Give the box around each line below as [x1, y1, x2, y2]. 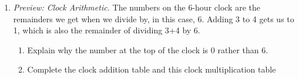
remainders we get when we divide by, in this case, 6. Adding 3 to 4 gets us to [13, 12, 294, 25]
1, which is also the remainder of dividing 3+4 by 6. [13, 24, 200, 36]
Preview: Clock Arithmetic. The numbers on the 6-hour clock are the [13, 1, 260, 13]
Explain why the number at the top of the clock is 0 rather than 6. [27, 43, 268, 56]
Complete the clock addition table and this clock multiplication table [27, 63, 276, 75]
